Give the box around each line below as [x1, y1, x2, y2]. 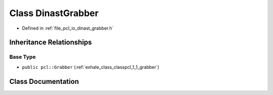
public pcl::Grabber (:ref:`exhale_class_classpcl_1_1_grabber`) [22, 64, 159, 70]
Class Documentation [9, 77, 79, 85]
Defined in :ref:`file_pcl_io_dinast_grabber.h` [22, 25, 114, 31]
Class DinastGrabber [9, 8, 99, 19]
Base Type [9, 53, 36, 60]
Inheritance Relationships [9, 38, 92, 47]
